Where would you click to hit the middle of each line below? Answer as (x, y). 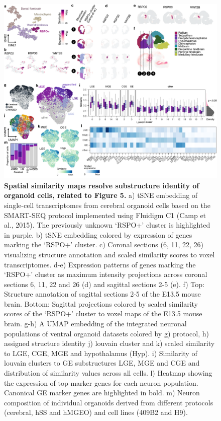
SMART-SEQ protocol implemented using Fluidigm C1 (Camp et (105, 215)
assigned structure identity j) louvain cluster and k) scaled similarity (109, 343)
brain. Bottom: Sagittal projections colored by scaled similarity (101, 303)
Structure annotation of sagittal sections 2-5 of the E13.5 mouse (102, 294)
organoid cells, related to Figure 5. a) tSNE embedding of (101, 195)
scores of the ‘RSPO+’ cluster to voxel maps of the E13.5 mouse (103, 313)
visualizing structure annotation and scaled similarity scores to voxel (109, 254)
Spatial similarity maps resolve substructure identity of (102, 185)
